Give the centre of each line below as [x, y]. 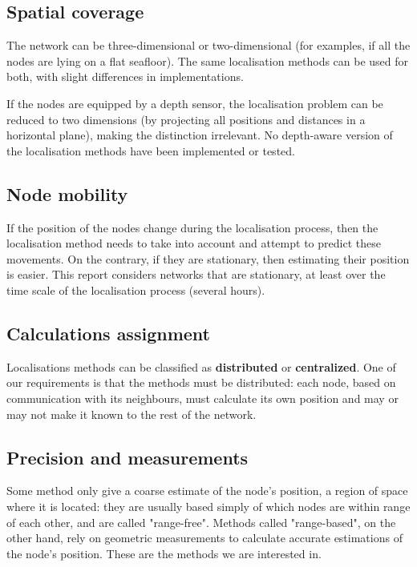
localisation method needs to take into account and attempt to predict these [194, 243]
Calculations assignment [108, 333]
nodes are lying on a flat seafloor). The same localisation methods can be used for [208, 60]
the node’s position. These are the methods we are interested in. [164, 553]
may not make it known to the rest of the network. [132, 414]
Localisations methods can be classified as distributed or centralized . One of [201, 366]
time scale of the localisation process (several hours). [136, 290]
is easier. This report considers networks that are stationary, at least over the [196, 274]
